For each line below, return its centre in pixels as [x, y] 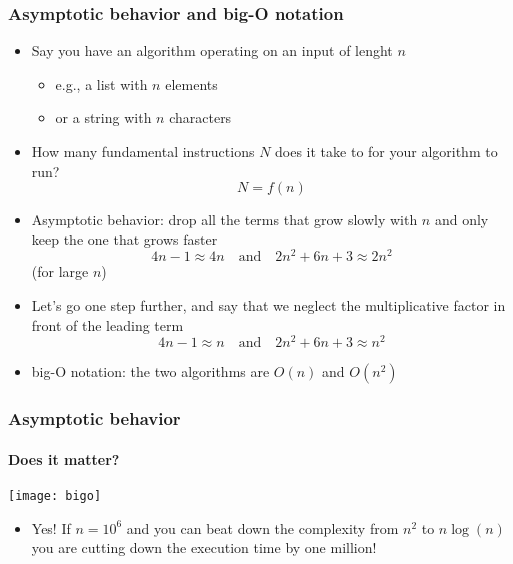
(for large [60, 271]
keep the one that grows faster [124, 238]
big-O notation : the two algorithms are [150, 371]
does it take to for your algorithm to [386, 151]
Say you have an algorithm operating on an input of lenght [212, 50]
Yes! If [51, 527]
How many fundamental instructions [143, 151]
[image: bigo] [55, 495]
